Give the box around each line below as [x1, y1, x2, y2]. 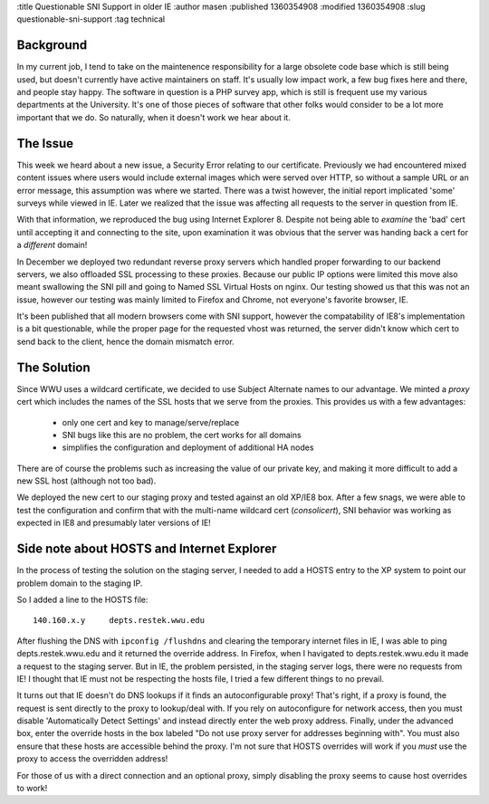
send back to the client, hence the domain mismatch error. [16, 336, 235, 347]
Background [16, 37, 88, 53]
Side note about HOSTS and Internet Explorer [16, 541, 277, 557]
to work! [16, 783, 48, 794]
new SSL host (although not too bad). [16, 475, 157, 486]
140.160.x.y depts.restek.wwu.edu [33, 616, 206, 626]
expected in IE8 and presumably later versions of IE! [16, 517, 212, 529]
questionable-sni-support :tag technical [16, 14, 166, 24]
